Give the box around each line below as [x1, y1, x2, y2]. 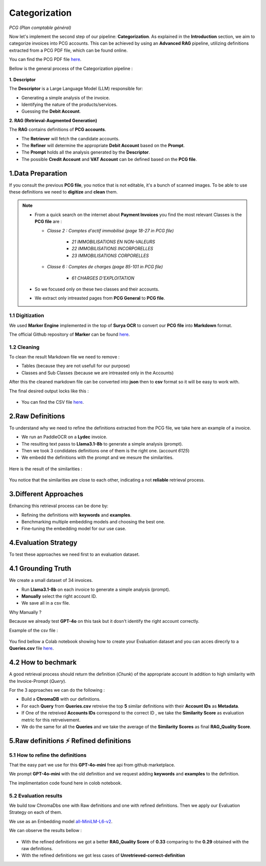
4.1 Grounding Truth [9, 564, 71, 573]
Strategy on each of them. [9, 809, 63, 815]
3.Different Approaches [9, 490, 84, 498]
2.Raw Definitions [9, 412, 65, 420]
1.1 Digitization [9, 312, 44, 319]
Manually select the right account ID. [21, 593, 97, 599]
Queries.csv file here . [9, 645, 54, 651]
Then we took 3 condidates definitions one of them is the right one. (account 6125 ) [21, 448, 190, 454]
